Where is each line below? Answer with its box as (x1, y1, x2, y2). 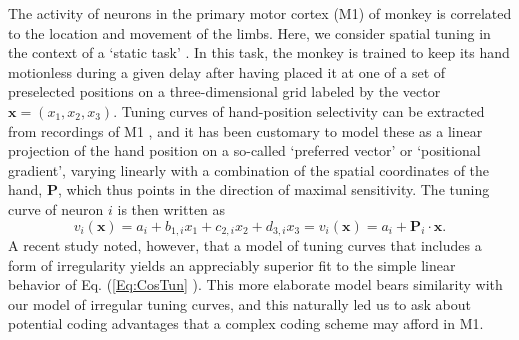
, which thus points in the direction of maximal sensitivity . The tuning (57, 179, 490, 200)
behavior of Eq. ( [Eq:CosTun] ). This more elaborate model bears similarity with (8, 274, 503, 295)
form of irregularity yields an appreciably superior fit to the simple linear (8, 254, 456, 275)
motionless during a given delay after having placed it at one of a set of (8, 61, 446, 82)
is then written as (117, 198, 226, 219)
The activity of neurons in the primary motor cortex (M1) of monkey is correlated (8, 3, 512, 23)
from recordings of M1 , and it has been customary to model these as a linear (8, 120, 483, 141)
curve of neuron (8, 198, 104, 219)
